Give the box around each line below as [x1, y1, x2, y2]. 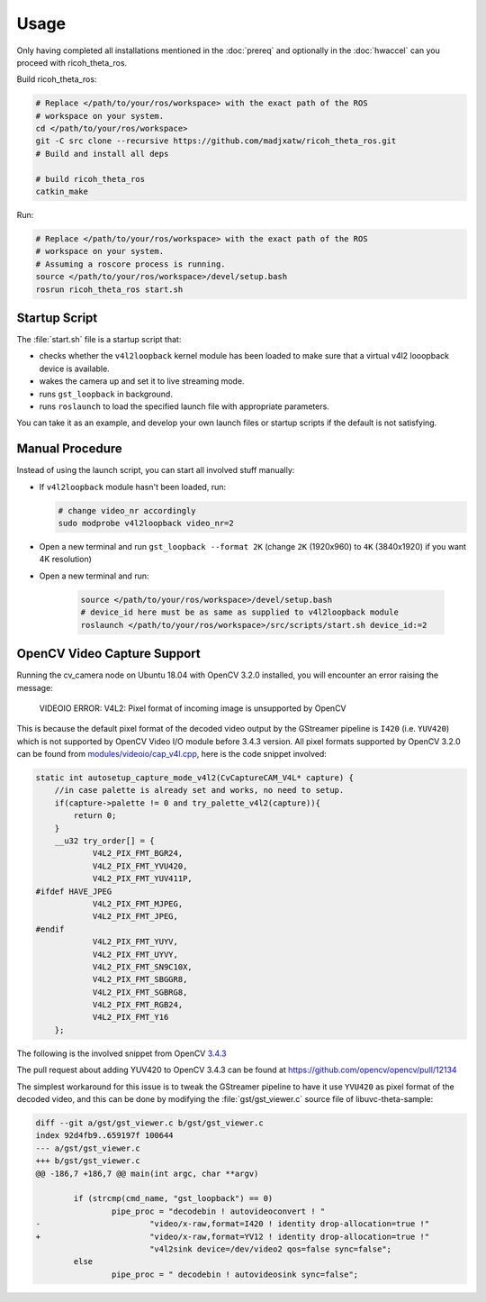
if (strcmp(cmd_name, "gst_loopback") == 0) [73, 1194, 274, 1204]
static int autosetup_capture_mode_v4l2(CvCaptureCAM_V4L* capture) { [35, 773, 355, 783]
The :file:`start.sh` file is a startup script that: [16, 334, 182, 345]
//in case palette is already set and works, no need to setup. [54, 785, 345, 796]
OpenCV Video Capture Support [16, 646, 202, 661]
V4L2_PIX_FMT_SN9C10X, [92, 961, 193, 972]
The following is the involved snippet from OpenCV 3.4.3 [16, 1048, 227, 1059]
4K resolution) [39, 554, 92, 565]
